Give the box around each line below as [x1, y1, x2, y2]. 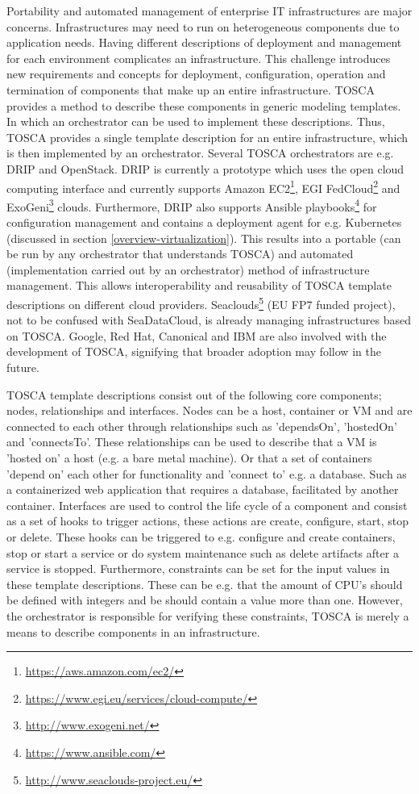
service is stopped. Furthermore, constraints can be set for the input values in [6, 560, 390, 577]
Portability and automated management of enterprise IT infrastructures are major [6, 2, 413, 19]
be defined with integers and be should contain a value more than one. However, [6, 591, 403, 608]
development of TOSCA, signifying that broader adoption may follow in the [6, 343, 381, 360]
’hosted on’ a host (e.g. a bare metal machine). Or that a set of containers [6, 449, 372, 466]
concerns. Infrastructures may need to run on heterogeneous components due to [6, 18, 400, 35]
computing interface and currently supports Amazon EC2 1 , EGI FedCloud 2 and [6, 177, 400, 196]
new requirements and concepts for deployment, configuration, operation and [6, 65, 386, 82]
